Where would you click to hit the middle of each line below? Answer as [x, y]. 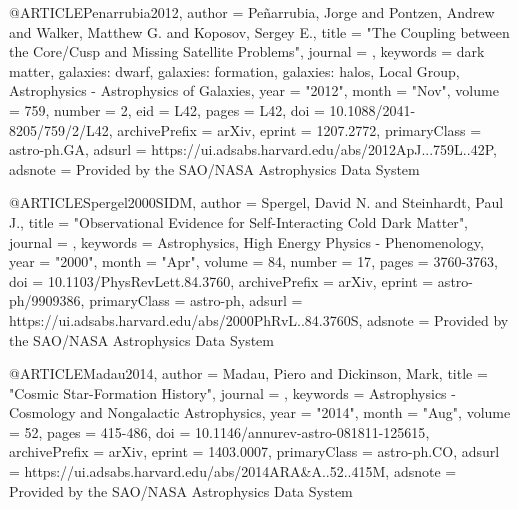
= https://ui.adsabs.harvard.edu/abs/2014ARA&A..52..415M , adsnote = [233, 471]
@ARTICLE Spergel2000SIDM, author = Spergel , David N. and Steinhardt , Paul [256, 202]
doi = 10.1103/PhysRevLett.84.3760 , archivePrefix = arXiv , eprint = [221, 280]
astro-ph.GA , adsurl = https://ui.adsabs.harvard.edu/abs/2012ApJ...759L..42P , [253, 149]
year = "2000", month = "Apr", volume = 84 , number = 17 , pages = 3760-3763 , [253, 261]
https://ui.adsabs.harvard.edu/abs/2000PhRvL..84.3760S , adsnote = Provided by [259, 319]
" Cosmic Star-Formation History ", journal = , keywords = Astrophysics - [232, 392]
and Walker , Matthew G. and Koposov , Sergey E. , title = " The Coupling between [259, 31]
